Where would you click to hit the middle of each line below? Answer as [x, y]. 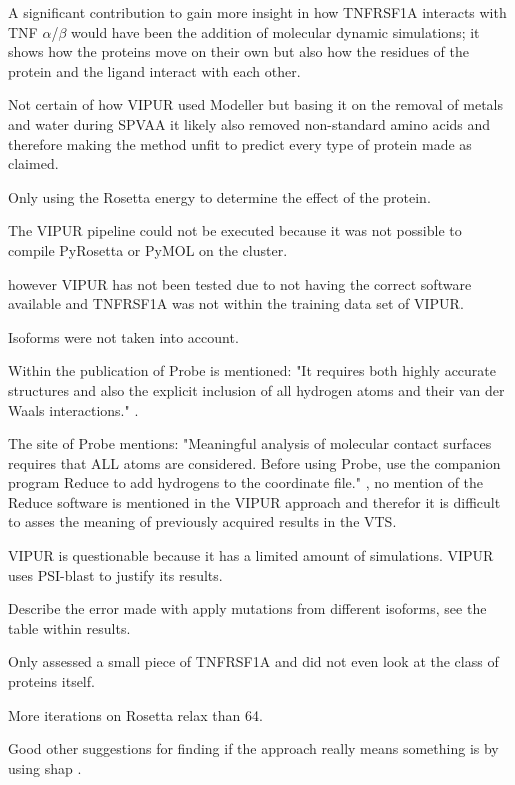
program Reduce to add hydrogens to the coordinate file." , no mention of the [246, 482]
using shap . [45, 767]
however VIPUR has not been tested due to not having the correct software [240, 283]
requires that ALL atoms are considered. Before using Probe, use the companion [254, 462]
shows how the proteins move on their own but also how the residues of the [238, 51]
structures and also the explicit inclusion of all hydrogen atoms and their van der [256, 389]
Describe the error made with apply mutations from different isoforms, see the [247, 608]
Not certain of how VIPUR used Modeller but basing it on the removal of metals [255, 104]
